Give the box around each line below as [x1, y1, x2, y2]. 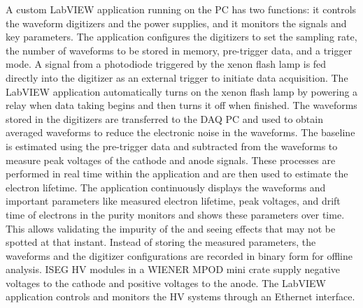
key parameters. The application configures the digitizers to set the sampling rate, [6, 29, 357, 44]
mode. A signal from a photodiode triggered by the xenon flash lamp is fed [6, 57, 327, 71]
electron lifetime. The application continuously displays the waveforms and [6, 179, 326, 194]
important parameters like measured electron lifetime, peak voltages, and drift [6, 193, 341, 208]
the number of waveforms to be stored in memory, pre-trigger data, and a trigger [6, 43, 353, 57]
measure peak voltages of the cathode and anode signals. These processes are [6, 152, 336, 167]
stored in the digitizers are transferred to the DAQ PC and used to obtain [6, 111, 323, 126]
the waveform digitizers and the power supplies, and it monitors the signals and [6, 15, 347, 30]
